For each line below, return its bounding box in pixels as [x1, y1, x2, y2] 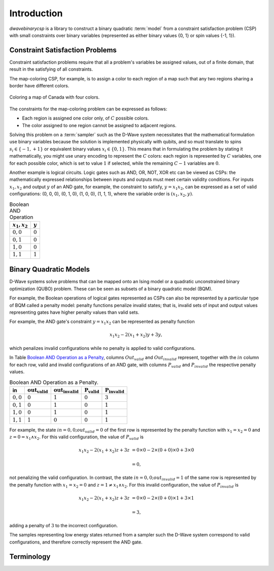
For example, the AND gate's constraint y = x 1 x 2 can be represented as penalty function [9, 318, 195, 326]
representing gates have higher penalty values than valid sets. [9, 309, 140, 315]
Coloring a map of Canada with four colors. [9, 94, 100, 100]
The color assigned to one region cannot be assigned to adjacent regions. [22, 122, 177, 128]
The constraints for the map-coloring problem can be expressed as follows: [9, 106, 167, 112]
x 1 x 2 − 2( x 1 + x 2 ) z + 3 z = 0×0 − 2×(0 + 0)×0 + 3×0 [79, 447, 194, 455]
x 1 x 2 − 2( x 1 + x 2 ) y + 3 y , [109, 332, 162, 339]
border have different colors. [9, 83, 70, 89]
